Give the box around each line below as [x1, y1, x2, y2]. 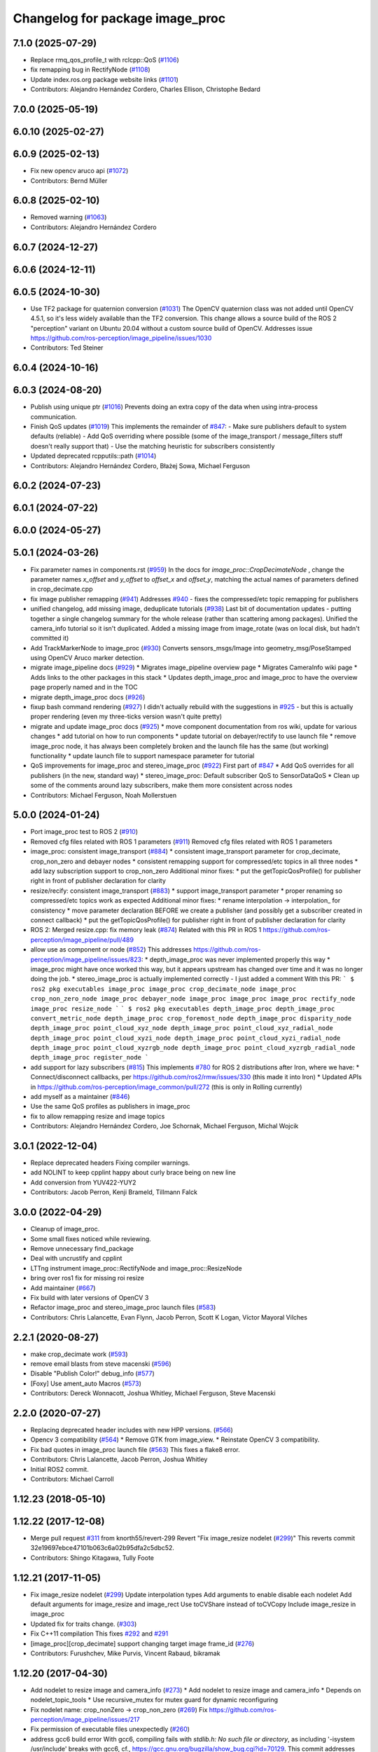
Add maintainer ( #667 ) [30, 1283, 96, 1292]
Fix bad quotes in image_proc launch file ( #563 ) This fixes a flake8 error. [30, 1445, 241, 1453]
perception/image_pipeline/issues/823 [30, 955, 142, 964]
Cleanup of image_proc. [30, 1225, 100, 1233]
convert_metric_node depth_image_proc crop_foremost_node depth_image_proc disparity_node [30, 1014, 352, 1022]
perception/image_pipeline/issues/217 [30, 1716, 140, 1724]
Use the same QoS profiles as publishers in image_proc [30, 1102, 190, 1111]
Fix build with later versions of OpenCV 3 [30, 1293, 149, 1301]
